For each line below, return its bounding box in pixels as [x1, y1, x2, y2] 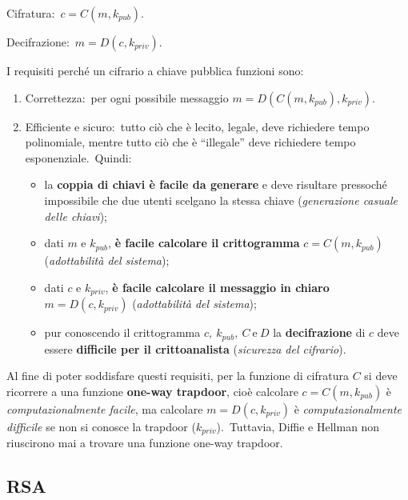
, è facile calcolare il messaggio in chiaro [105, 278, 330, 295]
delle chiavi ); [44, 207, 108, 224]
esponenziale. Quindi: [25, 149, 132, 166]
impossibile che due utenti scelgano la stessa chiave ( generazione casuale [44, 191, 398, 208]
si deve [364, 367, 398, 384]
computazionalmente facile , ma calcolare [6, 400, 203, 417]
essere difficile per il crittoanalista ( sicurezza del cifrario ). [44, 340, 346, 357]
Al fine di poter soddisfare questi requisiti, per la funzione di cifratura [6, 367, 349, 384]
